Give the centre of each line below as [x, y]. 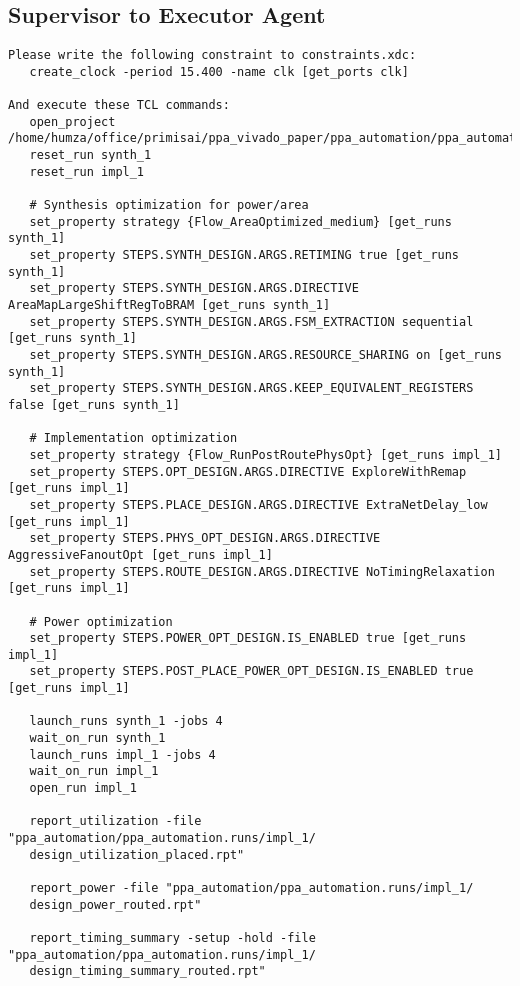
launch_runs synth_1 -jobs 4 [126, 721]
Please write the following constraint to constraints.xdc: [212, 55]
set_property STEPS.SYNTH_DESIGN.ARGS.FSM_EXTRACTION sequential [251, 321]
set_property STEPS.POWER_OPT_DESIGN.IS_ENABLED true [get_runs [248, 638]
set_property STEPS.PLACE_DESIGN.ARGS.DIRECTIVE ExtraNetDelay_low [258, 504]
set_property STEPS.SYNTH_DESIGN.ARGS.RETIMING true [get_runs [244, 255]
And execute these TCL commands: [119, 105]
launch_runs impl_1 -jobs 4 [122, 754]
